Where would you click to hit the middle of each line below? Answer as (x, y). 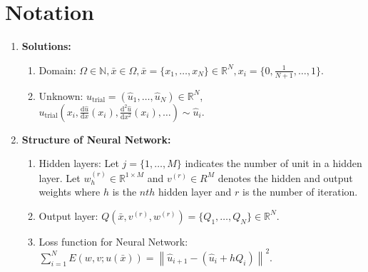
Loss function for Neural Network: (113, 241)
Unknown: (61, 95)
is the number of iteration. (300, 192)
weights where (70, 192)
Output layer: (68, 215)
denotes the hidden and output (285, 177)
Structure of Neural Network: (96, 139)
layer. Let (60, 177)
